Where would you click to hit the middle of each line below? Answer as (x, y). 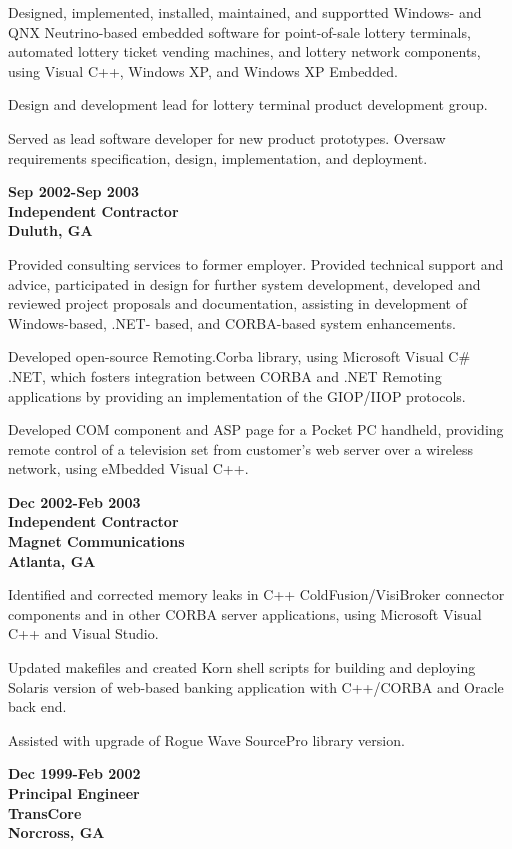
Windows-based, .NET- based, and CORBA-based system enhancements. (232, 322)
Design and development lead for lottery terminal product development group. (248, 104)
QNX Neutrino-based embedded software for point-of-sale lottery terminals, (239, 31)
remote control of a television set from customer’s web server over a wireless (241, 448)
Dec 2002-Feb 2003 (74, 501)
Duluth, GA (50, 230)
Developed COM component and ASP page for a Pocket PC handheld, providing (256, 429)
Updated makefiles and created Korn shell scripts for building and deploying (242, 667)
